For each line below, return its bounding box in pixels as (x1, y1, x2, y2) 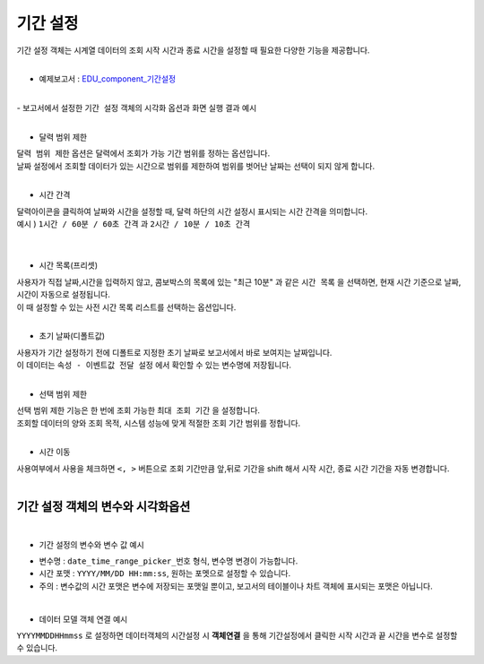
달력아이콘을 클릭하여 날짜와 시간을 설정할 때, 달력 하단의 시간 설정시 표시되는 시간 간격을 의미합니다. (16, 206, 367, 217)
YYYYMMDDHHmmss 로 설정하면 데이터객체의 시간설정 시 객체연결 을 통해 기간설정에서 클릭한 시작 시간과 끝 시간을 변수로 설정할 (16, 630, 458, 641)
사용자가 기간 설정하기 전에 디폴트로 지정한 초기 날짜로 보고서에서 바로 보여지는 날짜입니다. (16, 347, 333, 358)
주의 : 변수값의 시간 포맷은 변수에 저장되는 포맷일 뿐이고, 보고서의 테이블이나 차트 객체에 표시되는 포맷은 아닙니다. (39, 581, 434, 591)
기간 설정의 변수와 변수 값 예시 (39, 539, 145, 550)
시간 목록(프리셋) (39, 260, 99, 271)
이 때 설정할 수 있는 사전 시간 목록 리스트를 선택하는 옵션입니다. (16, 301, 237, 313)
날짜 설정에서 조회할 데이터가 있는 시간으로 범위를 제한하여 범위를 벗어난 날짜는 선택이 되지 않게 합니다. (16, 160, 376, 171)
